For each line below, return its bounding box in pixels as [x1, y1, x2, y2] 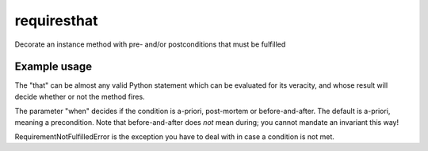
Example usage [14, 60, 93, 74]
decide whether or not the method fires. [14, 92, 146, 101]
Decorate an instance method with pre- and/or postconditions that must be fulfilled [14, 40, 286, 49]
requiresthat [14, 12, 98, 29]
